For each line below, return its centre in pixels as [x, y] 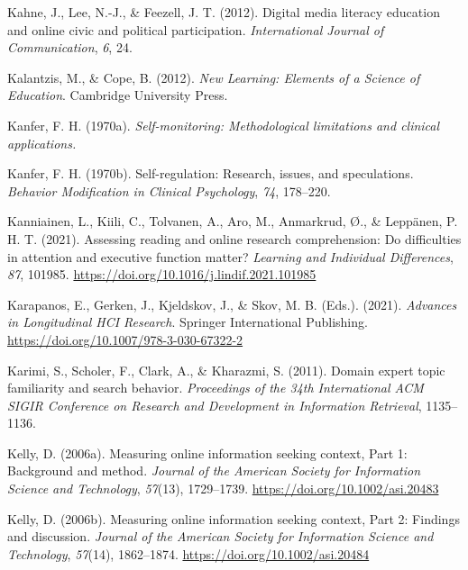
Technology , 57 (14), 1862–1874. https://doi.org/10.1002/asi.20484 [188, 553]
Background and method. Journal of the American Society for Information [214, 470]
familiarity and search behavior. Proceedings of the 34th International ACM [216, 388]
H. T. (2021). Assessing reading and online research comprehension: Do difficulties [234, 238]
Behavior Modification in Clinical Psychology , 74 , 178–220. [169, 190]
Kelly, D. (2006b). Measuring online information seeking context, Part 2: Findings [234, 518]
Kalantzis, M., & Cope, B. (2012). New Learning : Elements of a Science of [214, 77]
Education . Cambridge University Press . [118, 95]
